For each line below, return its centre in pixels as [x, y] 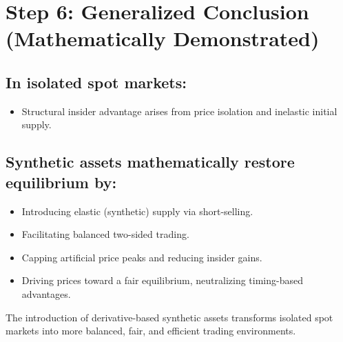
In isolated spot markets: [96, 82]
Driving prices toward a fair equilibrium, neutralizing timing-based [162, 280]
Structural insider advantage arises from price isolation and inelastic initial [179, 111]
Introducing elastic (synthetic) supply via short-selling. [137, 211]
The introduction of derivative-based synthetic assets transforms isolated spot [169, 317]
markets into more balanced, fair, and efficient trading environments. [151, 331]
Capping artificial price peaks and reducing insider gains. [142, 257]
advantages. [46, 293]
